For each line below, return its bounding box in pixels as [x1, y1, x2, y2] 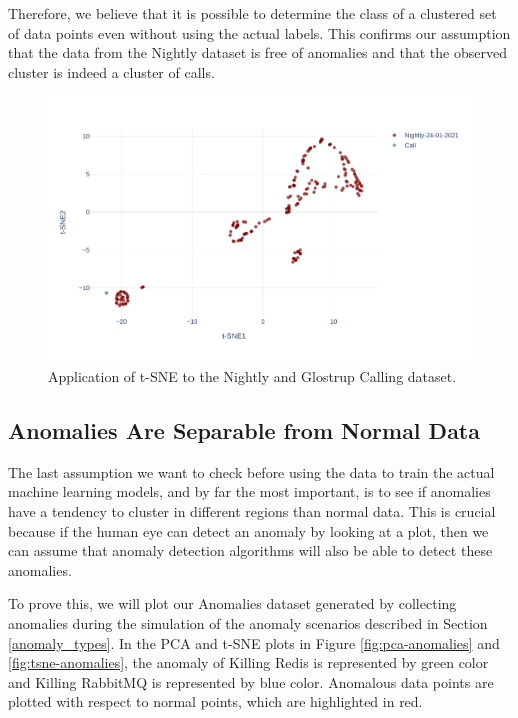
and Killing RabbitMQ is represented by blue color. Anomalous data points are [8, 671, 494, 692]
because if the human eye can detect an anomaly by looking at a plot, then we [8, 520, 489, 541]
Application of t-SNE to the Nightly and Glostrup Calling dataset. [48, 366, 457, 387]
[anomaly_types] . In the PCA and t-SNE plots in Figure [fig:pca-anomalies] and [8, 632, 500, 653]
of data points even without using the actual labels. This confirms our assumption [8, 22, 511, 43]
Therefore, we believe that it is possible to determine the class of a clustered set [8, 3, 497, 23]
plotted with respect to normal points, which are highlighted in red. [8, 691, 423, 712]
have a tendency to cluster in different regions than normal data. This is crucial [8, 501, 496, 522]
